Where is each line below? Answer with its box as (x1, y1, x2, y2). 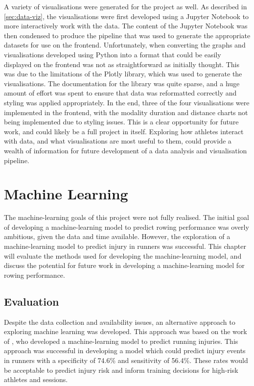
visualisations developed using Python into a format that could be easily (4, 49, 221, 59)
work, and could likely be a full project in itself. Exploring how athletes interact (4, 126, 244, 136)
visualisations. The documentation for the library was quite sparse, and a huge (4, 78, 240, 88)
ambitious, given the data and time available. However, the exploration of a (4, 231, 231, 241)
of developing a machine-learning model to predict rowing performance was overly (4, 221, 249, 232)
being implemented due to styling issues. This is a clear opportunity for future (4, 117, 239, 127)
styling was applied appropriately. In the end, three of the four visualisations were (4, 97, 250, 107)
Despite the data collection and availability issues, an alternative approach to (4, 316, 235, 327)
